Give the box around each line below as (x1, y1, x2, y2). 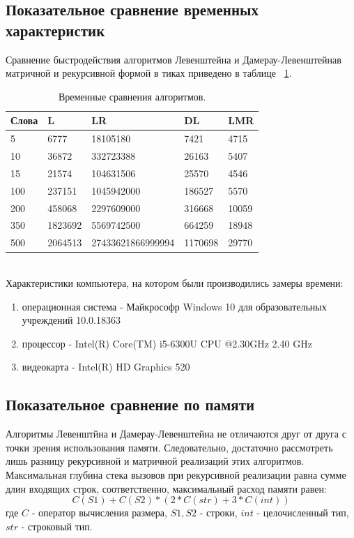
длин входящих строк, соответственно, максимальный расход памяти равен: (6, 481, 327, 495)
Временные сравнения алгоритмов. (58, 89, 206, 103)
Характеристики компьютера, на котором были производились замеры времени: (6, 275, 344, 290)
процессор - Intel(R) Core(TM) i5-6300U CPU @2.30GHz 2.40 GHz (22, 336, 312, 350)
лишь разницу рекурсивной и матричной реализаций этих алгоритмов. (6, 454, 305, 468)
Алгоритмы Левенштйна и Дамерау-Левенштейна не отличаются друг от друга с (6, 426, 346, 441)
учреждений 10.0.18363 (22, 313, 121, 327)
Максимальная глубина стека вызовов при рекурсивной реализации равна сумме (6, 467, 346, 481)
